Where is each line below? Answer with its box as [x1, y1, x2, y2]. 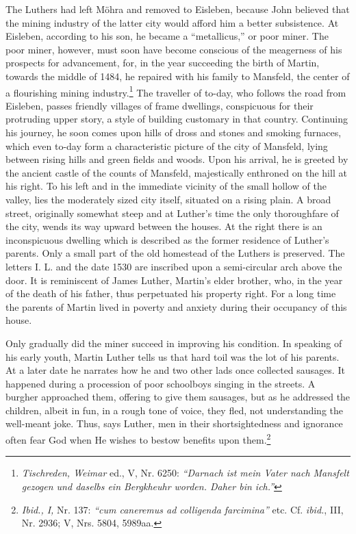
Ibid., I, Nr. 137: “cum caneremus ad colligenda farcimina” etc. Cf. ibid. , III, [21, 502, 344, 516]
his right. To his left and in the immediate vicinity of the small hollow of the [5, 179, 327, 193]
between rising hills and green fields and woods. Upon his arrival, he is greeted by [5, 152, 348, 166]
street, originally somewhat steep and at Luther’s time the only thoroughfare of [5, 205, 339, 220]
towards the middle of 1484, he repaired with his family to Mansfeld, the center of [5, 68, 350, 83]
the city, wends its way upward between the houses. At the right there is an [5, 219, 322, 233]
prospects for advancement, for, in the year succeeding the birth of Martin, [5, 55, 320, 70]
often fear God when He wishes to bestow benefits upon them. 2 [5, 431, 271, 446]
